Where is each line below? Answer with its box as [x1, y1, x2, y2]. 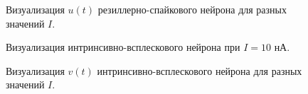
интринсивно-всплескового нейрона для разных [97, 63, 302, 78]
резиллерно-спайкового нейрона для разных [97, 2, 287, 16]
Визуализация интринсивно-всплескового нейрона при [6, 40, 240, 54]
